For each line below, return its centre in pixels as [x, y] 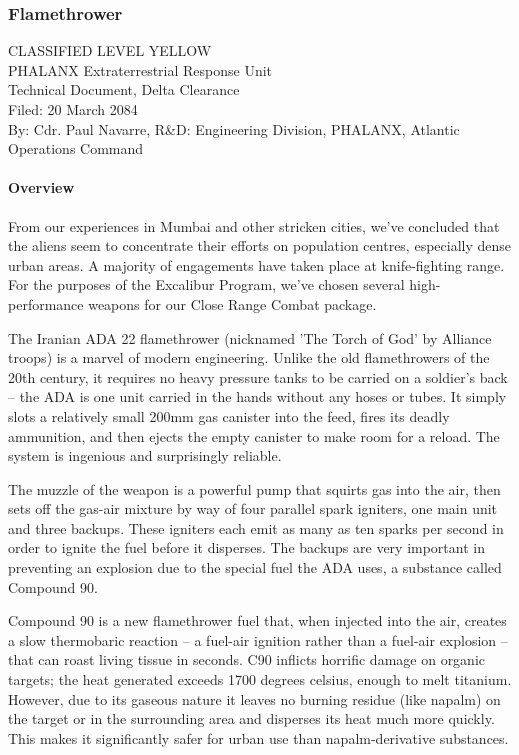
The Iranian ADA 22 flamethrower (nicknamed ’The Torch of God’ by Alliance [250, 337]
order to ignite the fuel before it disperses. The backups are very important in [246, 547]
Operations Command [76, 148]
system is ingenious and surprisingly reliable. [145, 455]
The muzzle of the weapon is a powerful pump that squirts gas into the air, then [254, 488]
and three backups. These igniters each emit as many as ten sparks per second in [256, 527]
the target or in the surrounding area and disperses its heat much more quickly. [251, 718]
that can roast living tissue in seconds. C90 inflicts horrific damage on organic [247, 659]
